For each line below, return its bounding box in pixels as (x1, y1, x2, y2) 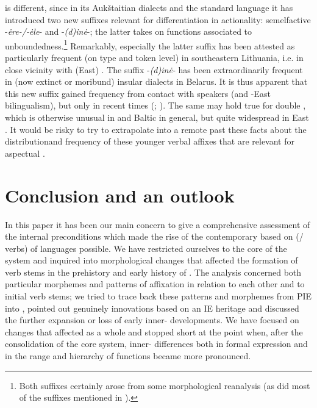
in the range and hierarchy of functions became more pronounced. (5, 349, 251, 362)
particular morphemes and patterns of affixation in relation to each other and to (5, 277, 305, 290)
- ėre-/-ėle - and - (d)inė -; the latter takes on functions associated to (5, 25, 252, 38)
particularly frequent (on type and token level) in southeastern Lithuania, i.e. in (5, 51, 304, 64)
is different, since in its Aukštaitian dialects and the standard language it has (5, 1, 293, 13)
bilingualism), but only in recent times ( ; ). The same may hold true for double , (5, 99, 306, 112)
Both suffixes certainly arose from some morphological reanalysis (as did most (19, 379, 310, 392)
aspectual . (5, 146, 45, 159)
